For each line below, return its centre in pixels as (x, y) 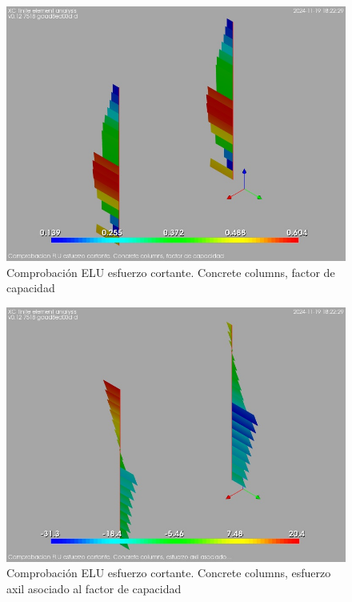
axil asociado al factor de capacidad (94, 588)
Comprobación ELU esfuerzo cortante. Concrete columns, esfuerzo (169, 573)
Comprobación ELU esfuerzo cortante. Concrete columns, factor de (171, 272)
